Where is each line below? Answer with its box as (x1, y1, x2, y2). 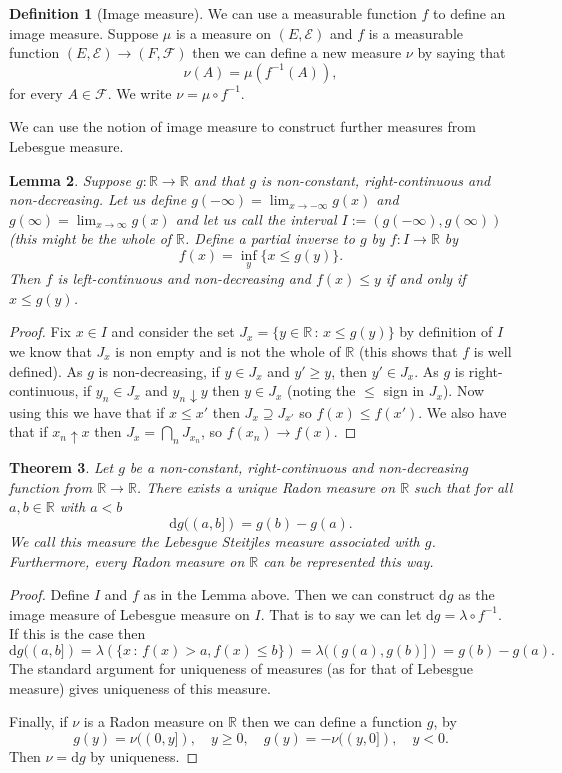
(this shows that (358, 340, 458, 361)
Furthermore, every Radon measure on (9, 550, 245, 571)
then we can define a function (241, 711, 423, 732)
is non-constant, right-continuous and (261, 169, 491, 190)
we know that (9, 340, 92, 361)
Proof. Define (9, 584, 90, 605)
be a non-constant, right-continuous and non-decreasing (129, 457, 468, 478)
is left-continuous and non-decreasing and (57, 268, 311, 289)
